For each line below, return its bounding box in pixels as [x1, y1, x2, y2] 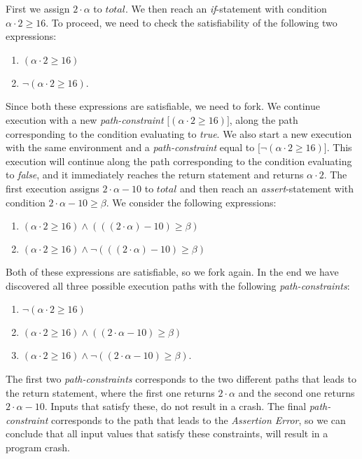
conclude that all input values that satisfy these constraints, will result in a [6, 426, 328, 441]
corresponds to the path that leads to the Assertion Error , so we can [50, 412, 346, 427]
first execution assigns [6, 181, 99, 195]
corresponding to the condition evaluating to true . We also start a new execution [6, 126, 352, 141]
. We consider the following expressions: [106, 195, 277, 209]
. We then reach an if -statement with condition [125, 1, 327, 15]
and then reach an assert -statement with [180, 181, 354, 195]
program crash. [6, 439, 70, 454]
